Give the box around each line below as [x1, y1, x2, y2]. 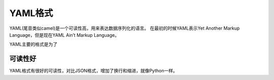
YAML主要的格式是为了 [9, 41, 58, 47]
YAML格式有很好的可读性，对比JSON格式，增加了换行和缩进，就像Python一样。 [9, 68, 178, 74]
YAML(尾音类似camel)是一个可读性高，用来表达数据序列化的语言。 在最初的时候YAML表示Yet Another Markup [9, 25, 240, 31]
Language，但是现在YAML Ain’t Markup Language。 [9, 32, 119, 38]
